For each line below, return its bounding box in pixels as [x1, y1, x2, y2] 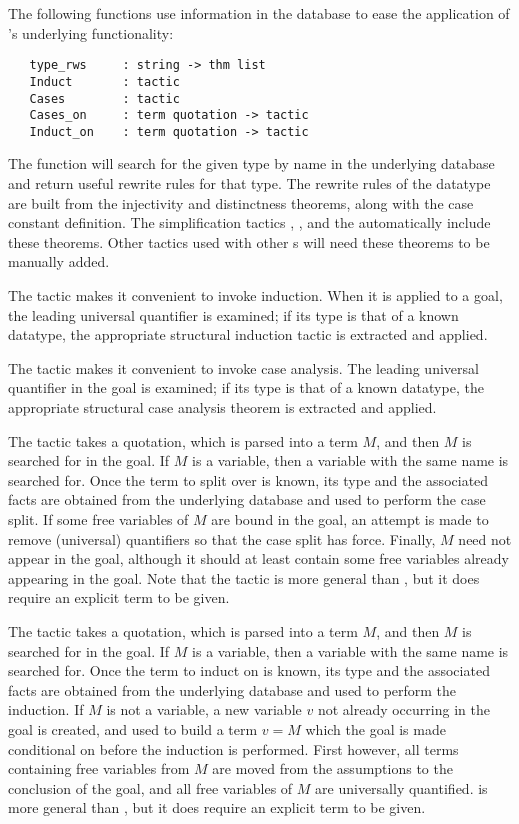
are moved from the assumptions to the [212, 758, 453, 779]
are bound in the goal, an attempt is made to [211, 508, 489, 529]
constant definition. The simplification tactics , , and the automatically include [8, 212, 491, 233]
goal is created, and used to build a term [8, 718, 258, 739]
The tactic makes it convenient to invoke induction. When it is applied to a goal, [8, 285, 503, 306]
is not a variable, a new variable [106, 699, 302, 720]
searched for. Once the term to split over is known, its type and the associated [8, 469, 489, 490]
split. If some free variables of [8, 508, 189, 529]
